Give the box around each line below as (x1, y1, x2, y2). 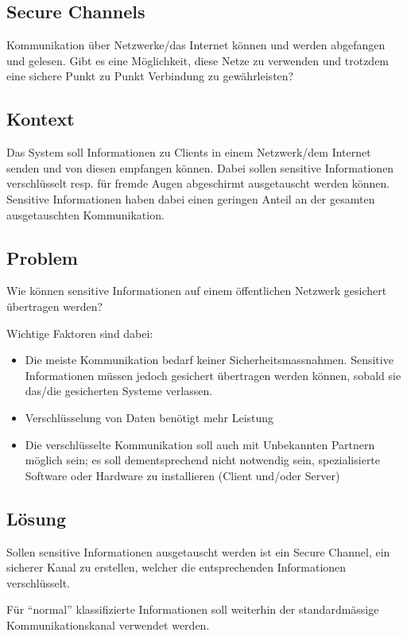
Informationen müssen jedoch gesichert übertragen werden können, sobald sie (25, 366, 401, 383)
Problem (6, 245, 78, 270)
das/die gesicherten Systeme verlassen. (25, 382, 213, 399)
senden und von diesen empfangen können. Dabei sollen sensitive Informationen (6, 159, 394, 176)
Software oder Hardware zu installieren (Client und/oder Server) (25, 467, 340, 483)
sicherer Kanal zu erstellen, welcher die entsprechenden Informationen (6, 559, 347, 576)
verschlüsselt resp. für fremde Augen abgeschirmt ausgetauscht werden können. (6, 175, 390, 192)
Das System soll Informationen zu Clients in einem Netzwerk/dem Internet (6, 144, 371, 161)
